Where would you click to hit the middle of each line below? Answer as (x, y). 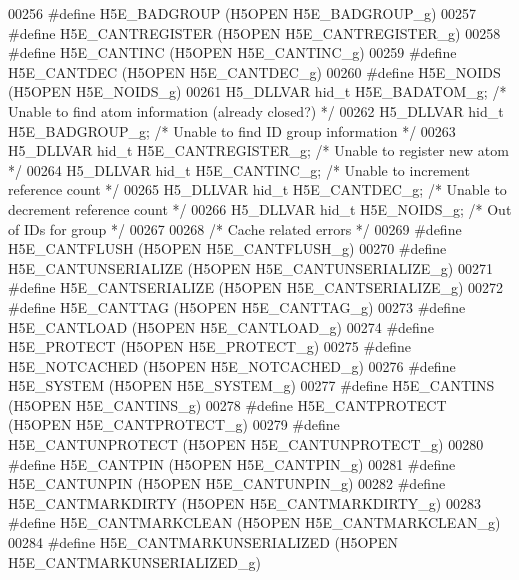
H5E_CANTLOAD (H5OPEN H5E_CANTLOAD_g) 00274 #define (221, 326)
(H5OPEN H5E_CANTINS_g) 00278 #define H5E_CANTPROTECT (227, 404)
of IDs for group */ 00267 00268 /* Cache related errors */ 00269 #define (235, 228)
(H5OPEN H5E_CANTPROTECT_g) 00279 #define (174, 424)
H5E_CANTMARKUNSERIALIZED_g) (134, 561)
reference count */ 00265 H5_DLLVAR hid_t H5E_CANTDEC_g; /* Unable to (257, 189)
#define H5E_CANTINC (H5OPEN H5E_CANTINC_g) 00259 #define (232, 52)
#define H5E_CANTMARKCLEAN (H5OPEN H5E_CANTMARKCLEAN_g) (254, 522)
